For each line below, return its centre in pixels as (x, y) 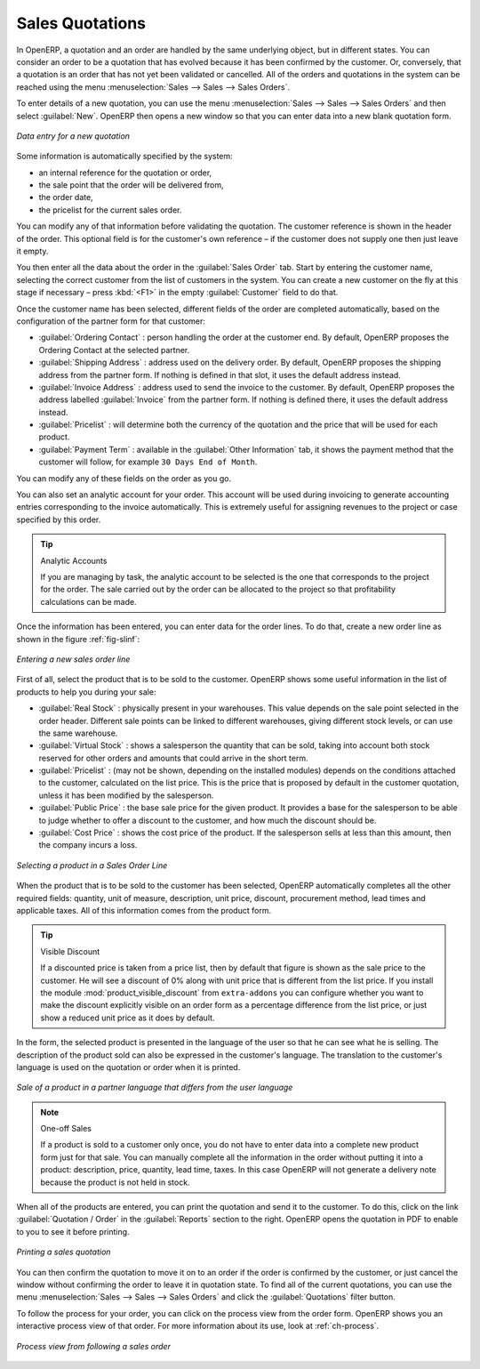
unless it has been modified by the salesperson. (126, 795)
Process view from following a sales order (93, 1346)
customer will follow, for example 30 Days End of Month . (148, 462)
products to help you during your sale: (86, 692)
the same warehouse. (78, 733)
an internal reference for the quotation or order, (125, 173)
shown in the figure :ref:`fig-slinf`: (78, 639)
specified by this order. (59, 519)
